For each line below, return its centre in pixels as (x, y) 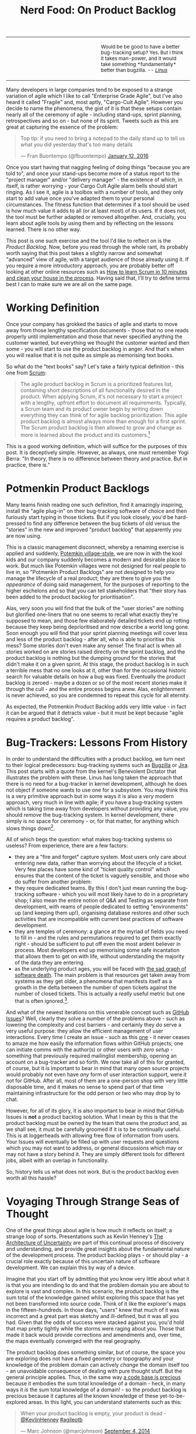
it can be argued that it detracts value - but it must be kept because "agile (95, 713)
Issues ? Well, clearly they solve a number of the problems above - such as (95, 1018)
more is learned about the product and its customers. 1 (85, 434)
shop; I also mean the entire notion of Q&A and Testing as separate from (101, 900)
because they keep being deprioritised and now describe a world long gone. (98, 627)
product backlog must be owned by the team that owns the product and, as (97, 1123)
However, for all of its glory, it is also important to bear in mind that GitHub (95, 1110)
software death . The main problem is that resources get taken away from (102, 975)
